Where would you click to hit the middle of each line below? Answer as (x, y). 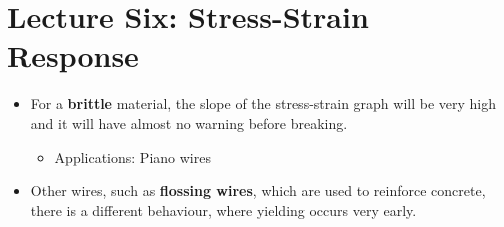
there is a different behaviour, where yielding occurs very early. (223, 209)
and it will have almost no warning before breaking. (189, 122)
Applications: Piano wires (132, 156)
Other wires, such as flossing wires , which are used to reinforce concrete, (258, 190)
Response (73, 55)
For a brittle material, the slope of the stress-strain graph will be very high (263, 103)
